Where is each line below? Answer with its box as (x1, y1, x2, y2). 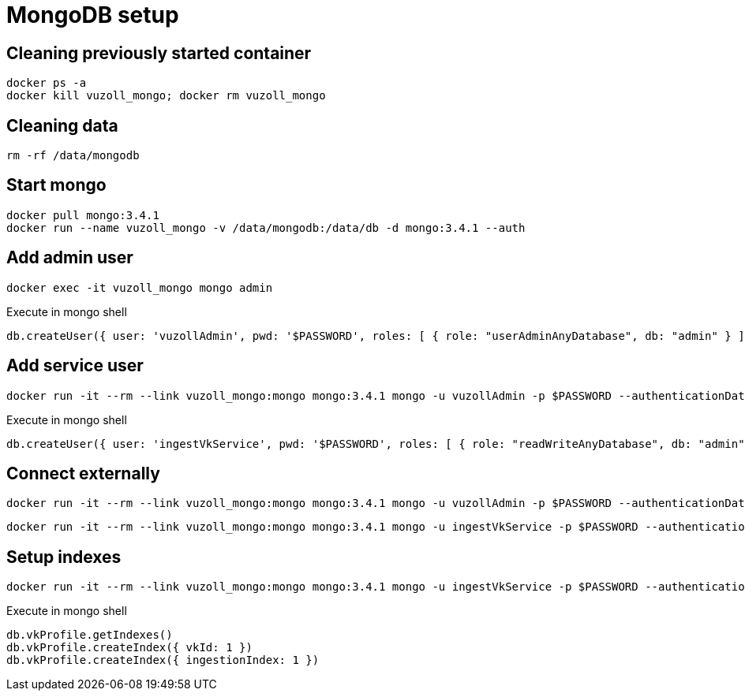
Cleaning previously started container (6, 43, 312, 63)
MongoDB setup (6, 2, 179, 28)
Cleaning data (6, 115, 118, 136)
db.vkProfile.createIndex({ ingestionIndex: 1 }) (6, 654, 320, 667)
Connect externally (6, 463, 160, 483)
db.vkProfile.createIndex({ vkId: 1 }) (6, 641, 253, 654)
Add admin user (6, 248, 133, 268)
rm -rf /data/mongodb (6, 149, 140, 162)
